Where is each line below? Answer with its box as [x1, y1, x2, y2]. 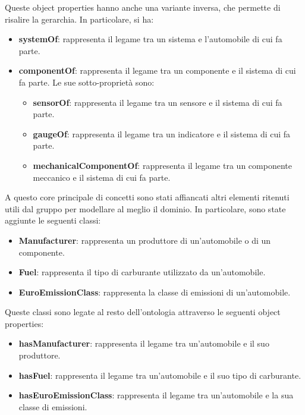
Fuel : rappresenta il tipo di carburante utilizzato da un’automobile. [18, 266, 266, 278]
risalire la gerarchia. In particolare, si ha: [5, 12, 154, 25]
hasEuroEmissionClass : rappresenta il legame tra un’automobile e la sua [18, 389, 294, 401]
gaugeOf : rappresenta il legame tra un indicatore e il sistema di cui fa [33, 127, 291, 140]
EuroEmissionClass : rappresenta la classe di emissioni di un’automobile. [18, 285, 291, 298]
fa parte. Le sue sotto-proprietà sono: [18, 76, 155, 88]
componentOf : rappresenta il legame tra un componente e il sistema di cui [18, 64, 296, 77]
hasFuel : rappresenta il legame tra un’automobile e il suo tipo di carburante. [18, 369, 301, 381]
